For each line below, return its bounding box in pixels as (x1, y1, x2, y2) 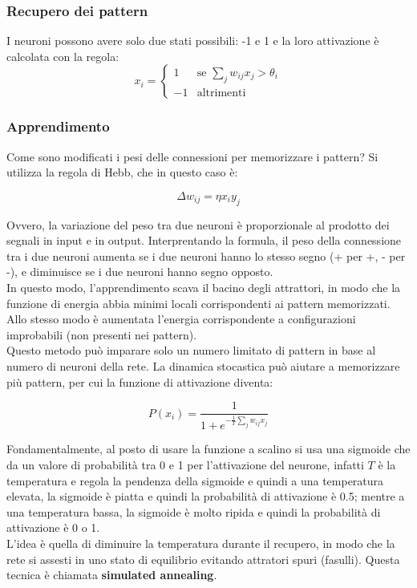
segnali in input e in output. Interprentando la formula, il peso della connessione (6, 232, 402, 249)
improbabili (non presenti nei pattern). (6, 326, 197, 343)
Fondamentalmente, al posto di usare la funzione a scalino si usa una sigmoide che (6, 440, 411, 457)
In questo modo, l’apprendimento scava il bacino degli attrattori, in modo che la (6, 278, 401, 295)
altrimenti (196, 87, 246, 99)
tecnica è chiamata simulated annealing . (6, 566, 217, 583)
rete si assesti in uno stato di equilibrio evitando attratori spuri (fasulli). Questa (6, 550, 400, 567)
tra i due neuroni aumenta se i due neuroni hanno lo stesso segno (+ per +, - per (6, 247, 406, 264)
